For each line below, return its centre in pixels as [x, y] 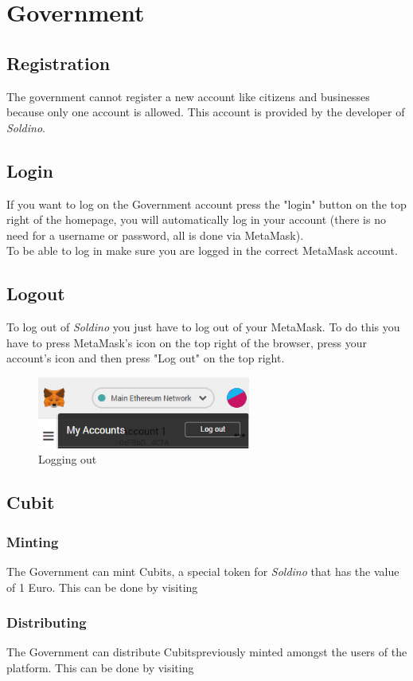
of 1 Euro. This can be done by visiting [102, 587]
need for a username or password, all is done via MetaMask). [155, 235]
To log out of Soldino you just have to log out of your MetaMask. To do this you [203, 327]
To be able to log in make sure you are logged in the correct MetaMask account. [202, 250]
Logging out [68, 459]
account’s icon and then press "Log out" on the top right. [146, 358]
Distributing [47, 622]
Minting [33, 541]
